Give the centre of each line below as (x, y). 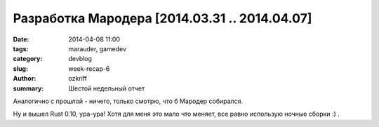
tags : (21, 48)
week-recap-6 (89, 68)
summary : (28, 88)
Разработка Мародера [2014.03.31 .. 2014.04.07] (162, 18)
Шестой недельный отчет (107, 88)
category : (28, 59)
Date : (21, 39)
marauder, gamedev (97, 48)
